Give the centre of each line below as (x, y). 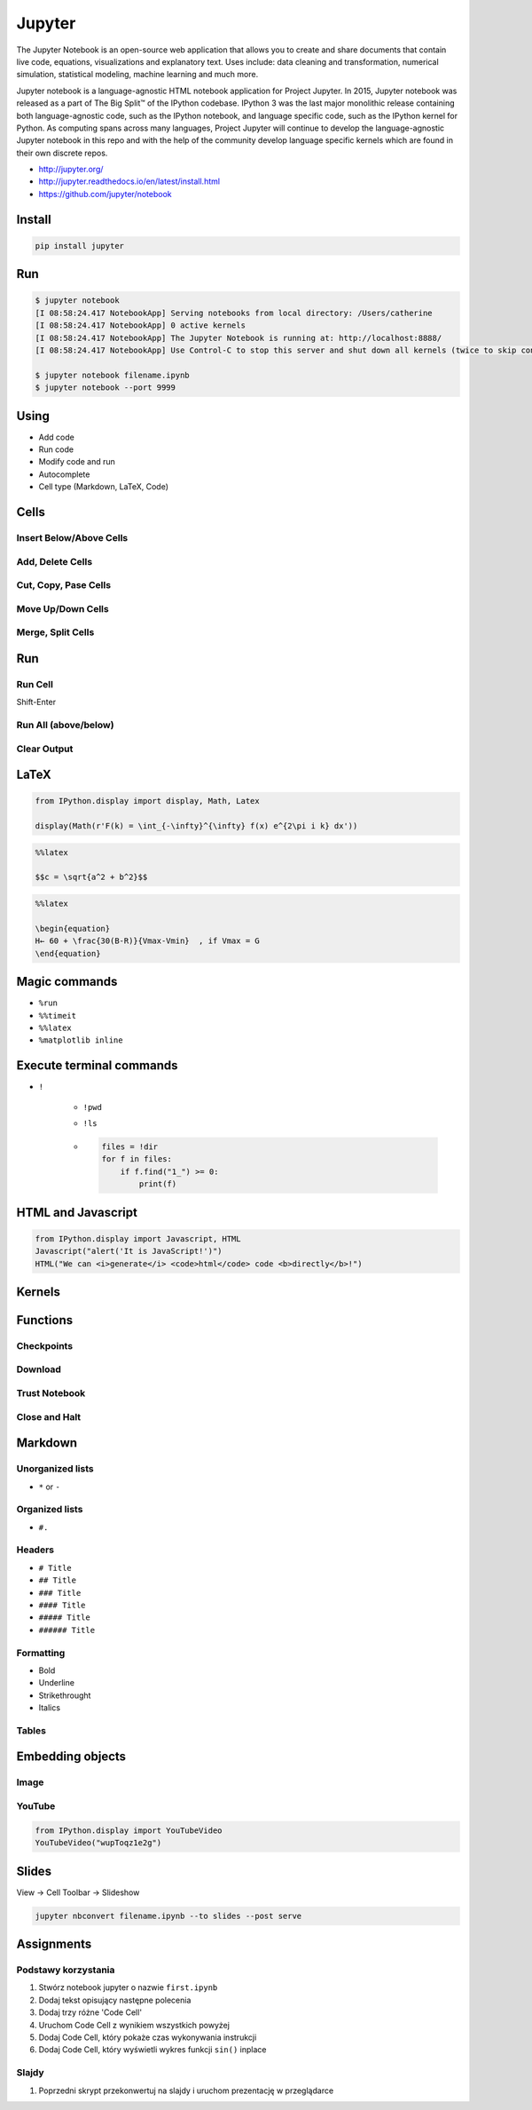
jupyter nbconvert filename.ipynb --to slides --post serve (168, 1916)
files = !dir (130, 1146)
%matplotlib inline (81, 1040)
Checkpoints (45, 1345)
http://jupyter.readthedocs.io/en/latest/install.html (129, 181)
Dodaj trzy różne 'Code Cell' (90, 2012)
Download (39, 1369)
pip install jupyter (79, 246)
